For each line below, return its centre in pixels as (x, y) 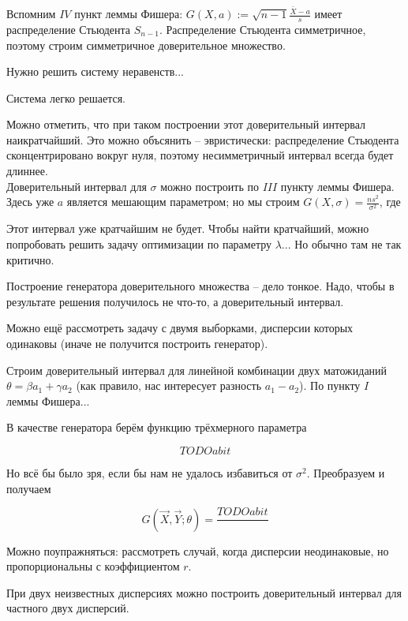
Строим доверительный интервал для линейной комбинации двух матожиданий (197, 370)
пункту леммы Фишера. (337, 186)
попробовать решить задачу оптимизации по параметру (139, 243)
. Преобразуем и (346, 472)
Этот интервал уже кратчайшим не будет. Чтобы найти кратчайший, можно (188, 228)
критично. (30, 259)
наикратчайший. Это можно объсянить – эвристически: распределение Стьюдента (203, 139)
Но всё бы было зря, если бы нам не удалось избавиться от (150, 472)
